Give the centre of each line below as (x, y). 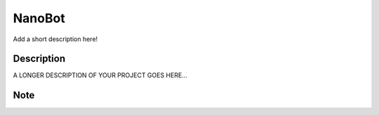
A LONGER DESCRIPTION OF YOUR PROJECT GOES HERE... (100, 75)
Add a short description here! (55, 39)
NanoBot (39, 18)
